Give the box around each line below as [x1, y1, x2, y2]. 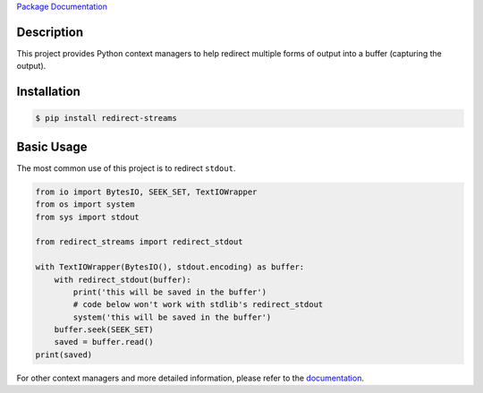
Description [16, 24, 84, 39]
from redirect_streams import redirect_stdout [35, 237, 243, 247]
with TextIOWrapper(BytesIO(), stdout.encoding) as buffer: [35, 262, 305, 272]
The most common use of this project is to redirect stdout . [16, 162, 236, 174]
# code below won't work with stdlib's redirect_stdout [72, 300, 324, 310]
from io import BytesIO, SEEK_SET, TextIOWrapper [35, 186, 258, 197]
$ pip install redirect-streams [35, 113, 178, 124]
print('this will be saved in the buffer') [72, 286, 267, 297]
